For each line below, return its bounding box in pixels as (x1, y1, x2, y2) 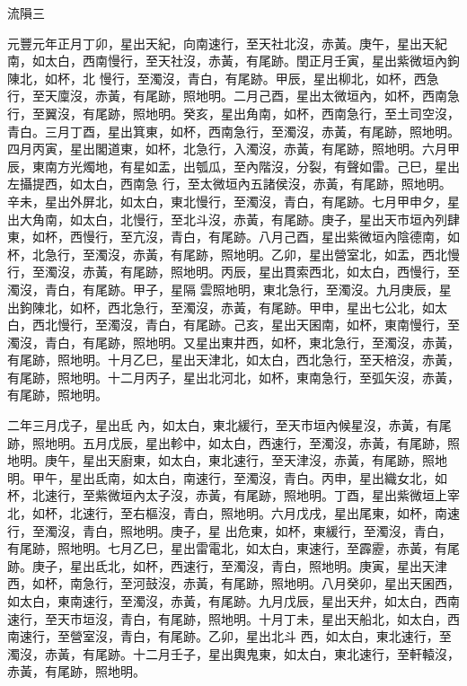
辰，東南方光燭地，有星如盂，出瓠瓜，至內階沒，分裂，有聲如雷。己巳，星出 (7, 156, 460, 175)
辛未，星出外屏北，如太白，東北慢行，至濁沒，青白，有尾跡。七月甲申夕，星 (7, 191, 460, 210)
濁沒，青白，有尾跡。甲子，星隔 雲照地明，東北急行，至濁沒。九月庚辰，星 (7, 279, 452, 298)
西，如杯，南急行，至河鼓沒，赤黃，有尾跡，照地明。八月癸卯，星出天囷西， (7, 574, 460, 593)
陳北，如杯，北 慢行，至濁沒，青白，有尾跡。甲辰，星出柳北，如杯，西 (7, 68, 427, 87)
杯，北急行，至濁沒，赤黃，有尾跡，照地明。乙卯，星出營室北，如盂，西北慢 (7, 244, 460, 263)
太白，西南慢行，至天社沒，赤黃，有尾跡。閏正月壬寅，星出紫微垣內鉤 (44, 51, 460, 70)
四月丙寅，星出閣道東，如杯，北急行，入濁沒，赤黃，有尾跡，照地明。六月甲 (7, 139, 460, 158)
